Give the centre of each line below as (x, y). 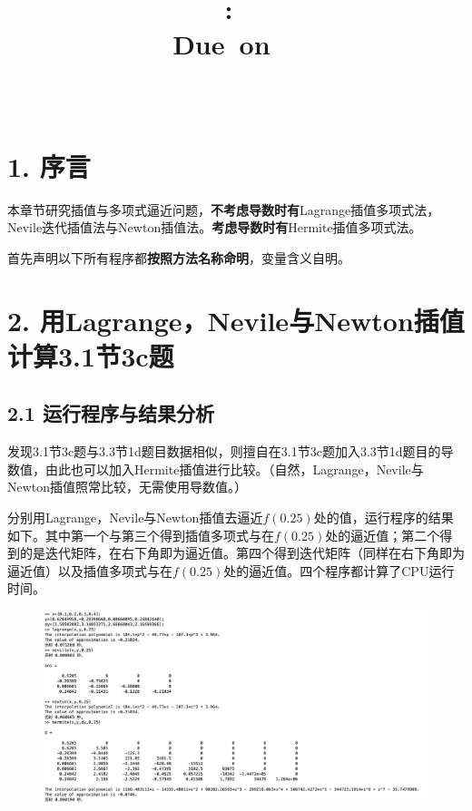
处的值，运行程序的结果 (383, 518)
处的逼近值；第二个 (383, 535)
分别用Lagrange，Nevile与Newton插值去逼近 (135, 518)
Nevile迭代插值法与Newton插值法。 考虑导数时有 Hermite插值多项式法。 (215, 227)
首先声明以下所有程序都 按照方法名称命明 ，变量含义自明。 (179, 257)
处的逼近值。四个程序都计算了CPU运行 (339, 570)
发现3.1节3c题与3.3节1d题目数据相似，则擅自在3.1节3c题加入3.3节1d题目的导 (231, 451)
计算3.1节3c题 (91, 355)
